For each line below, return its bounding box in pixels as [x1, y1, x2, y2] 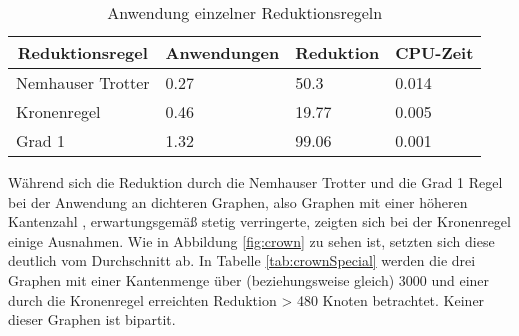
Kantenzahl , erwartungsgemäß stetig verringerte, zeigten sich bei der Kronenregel [8, 211, 511, 232]
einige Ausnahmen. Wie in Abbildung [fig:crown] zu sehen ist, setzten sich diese [8, 230, 495, 251]
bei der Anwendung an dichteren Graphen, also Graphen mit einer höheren [8, 191, 468, 212]
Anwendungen [165, 41, 280, 64]
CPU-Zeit [395, 41, 474, 64]
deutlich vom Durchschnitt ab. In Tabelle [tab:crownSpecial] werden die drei [8, 250, 476, 271]
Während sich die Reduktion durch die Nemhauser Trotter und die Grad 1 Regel [8, 172, 503, 192]
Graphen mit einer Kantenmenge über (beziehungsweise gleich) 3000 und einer [8, 269, 490, 290]
